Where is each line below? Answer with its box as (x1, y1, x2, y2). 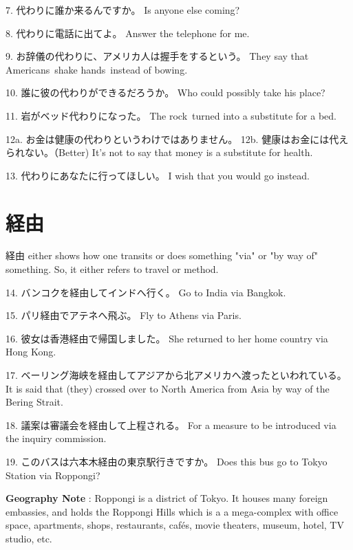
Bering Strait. (6, 395, 63, 409)
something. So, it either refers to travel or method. (6, 262, 219, 276)
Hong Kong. (6, 344, 56, 359)
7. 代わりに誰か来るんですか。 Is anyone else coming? (6, 3, 240, 16)
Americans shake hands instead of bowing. (6, 62, 188, 76)
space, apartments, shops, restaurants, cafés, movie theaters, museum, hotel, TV (6, 518, 344, 532)
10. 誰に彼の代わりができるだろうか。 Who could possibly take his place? (6, 85, 325, 100)
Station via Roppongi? (6, 467, 100, 482)
